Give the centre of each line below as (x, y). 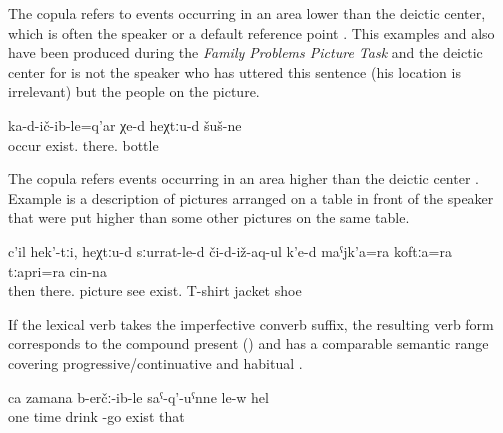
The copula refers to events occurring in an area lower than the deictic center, (247, 13)
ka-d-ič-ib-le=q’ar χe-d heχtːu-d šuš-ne (125, 124)
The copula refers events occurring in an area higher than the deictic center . (243, 178)
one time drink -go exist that (96, 416)
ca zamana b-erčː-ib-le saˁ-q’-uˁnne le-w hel (138, 396)
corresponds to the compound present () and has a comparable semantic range (248, 343)
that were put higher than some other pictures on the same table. (209, 217)
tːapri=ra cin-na (57, 270)
